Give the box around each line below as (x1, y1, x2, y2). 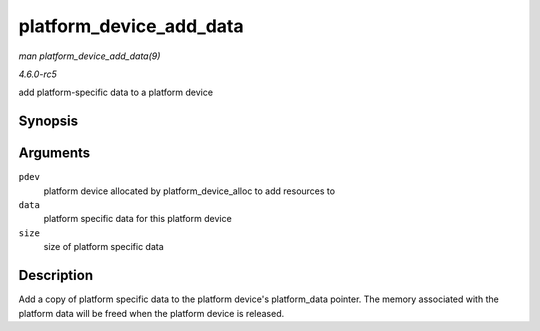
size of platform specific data (43, 241, 164, 253)
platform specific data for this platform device (43, 213, 232, 225)
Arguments (18, 145, 91, 162)
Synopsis (18, 113, 79, 130)
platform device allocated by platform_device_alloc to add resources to (43, 185, 335, 197)
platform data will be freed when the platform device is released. (18, 307, 285, 319)
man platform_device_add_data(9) (18, 50, 161, 62)
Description (18, 267, 94, 284)
